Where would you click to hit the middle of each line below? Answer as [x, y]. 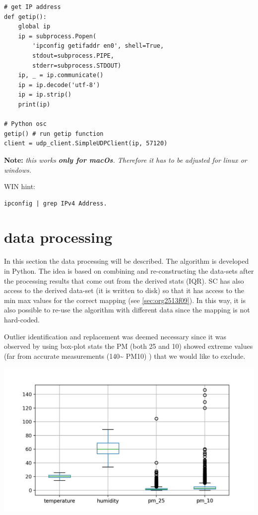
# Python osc [25, 124]
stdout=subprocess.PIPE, [73, 55]
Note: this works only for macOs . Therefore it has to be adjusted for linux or [126, 159]
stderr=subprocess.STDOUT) [77, 65]
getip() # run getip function [54, 134]
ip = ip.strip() [45, 95]
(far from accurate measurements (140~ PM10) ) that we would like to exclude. [125, 356]
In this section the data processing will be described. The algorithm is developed [127, 261]
